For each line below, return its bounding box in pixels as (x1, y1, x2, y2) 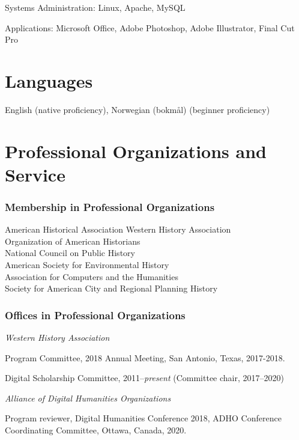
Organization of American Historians (5, 234, 140, 247)
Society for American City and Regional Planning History (5, 282, 218, 295)
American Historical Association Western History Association (5, 223, 231, 236)
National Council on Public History (5, 246, 135, 259)
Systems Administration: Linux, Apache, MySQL (5, 1, 186, 13)
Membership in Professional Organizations (5, 199, 215, 214)
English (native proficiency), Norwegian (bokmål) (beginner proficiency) (5, 103, 270, 115)
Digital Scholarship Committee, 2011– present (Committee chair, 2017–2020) (5, 371, 284, 384)
